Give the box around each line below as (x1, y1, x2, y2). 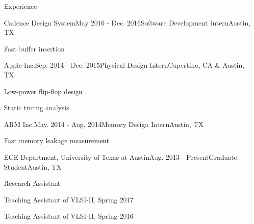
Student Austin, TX (4, 161, 62, 172)
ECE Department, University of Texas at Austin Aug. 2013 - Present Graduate (4, 151, 237, 162)
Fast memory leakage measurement (4, 135, 109, 146)
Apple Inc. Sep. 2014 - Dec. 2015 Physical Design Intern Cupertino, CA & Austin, (4, 60, 245, 70)
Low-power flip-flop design (4, 86, 83, 96)
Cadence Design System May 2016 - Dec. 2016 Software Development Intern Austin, (4, 17, 251, 27)
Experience (4, 1, 37, 11)
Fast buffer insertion (4, 43, 65, 53)
